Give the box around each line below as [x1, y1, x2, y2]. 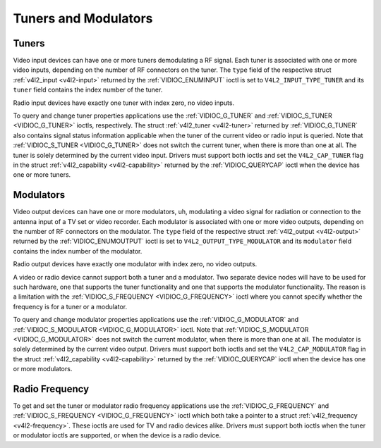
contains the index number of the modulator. [13, 247, 143, 255]
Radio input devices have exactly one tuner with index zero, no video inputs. [13, 99, 235, 107]
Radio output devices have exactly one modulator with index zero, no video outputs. [13, 260, 258, 268]
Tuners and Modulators [13, 11, 153, 26]
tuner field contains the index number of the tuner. [13, 85, 163, 94]
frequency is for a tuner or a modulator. [13, 302, 128, 311]
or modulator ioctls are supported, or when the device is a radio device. [13, 431, 222, 440]
